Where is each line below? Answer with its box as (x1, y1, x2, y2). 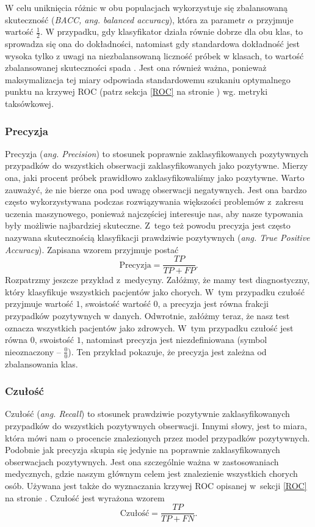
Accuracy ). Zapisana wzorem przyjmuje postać (5, 243, 179, 256)
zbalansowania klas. (5, 357, 78, 370)
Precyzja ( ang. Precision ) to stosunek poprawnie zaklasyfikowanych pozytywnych (5, 147, 308, 160)
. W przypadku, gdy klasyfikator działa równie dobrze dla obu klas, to (40, 25, 303, 38)
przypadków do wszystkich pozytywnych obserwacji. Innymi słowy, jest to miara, (5, 419, 307, 432)
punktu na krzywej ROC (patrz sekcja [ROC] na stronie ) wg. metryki (5, 85, 268, 98)
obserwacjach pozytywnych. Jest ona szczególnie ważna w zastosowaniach (5, 455, 279, 468)
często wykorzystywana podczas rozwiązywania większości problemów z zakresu (5, 195, 303, 208)
